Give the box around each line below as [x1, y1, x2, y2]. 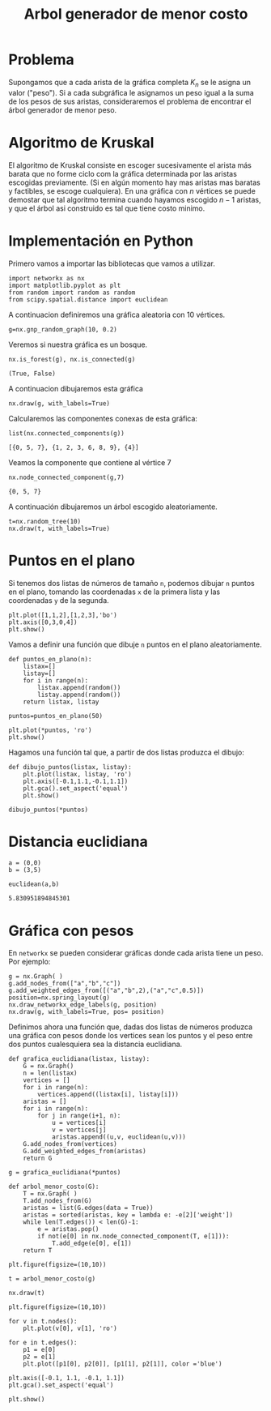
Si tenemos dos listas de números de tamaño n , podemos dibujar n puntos [8, 578, 255, 588]
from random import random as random [8, 289, 136, 297]
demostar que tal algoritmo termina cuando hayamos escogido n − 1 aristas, [8, 195, 261, 204]
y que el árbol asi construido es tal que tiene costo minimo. [8, 203, 205, 213]
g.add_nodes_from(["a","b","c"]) [8, 980, 121, 988]
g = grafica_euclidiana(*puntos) [8, 1169, 121, 1177]
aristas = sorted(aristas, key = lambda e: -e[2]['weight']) [23, 1211, 233, 1220]
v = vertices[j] [51, 1126, 107, 1135]
